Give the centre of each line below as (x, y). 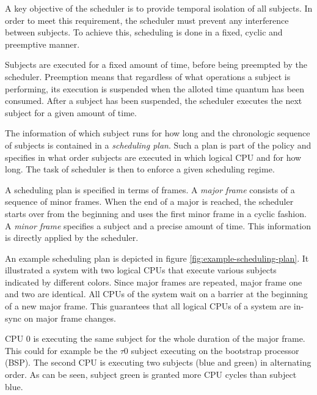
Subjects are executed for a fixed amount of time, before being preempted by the (156, 65)
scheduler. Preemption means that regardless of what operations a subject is (148, 76)
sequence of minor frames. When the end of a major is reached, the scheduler (149, 201)
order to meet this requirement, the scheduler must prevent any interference (147, 20)
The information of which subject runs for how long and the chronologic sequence (158, 133)
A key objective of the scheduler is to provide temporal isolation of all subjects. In (159, 8)
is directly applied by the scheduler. (72, 238)
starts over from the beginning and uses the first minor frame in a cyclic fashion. (156, 213)
